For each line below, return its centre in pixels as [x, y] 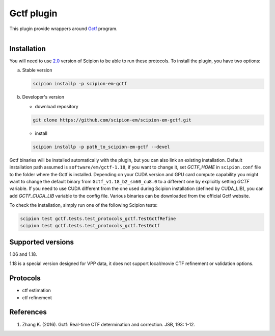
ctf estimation [36, 291]
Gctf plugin [33, 13]
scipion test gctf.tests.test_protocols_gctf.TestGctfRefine [98, 219]
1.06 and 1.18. [23, 254]
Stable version [37, 70]
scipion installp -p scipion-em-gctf [80, 84]
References [28, 312]
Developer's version [43, 97]
